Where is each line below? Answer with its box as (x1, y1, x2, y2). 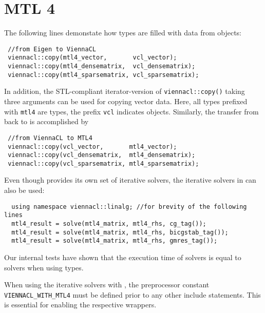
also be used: (4, 185, 45, 195)
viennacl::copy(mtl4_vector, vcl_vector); (8, 54, 177, 62)
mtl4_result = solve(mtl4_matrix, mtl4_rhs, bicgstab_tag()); (11, 228, 229, 236)
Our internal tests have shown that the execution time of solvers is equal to (4, 251, 241, 262)
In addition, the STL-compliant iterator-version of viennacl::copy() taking (4, 86, 245, 96)
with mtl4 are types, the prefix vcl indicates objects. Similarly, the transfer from (4, 106, 259, 116)
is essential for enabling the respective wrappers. (4, 299, 157, 310)
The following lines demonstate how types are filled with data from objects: (4, 27, 241, 38)
